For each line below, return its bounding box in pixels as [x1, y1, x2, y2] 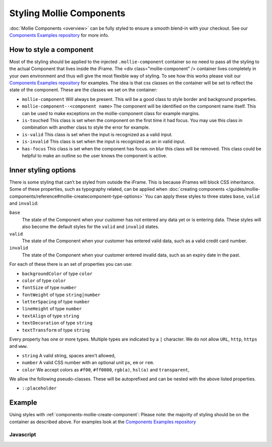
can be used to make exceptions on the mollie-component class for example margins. [22, 110, 200, 116]
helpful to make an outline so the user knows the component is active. [22, 152, 167, 158]
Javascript [9, 431, 36, 438]
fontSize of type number [22, 285, 77, 291]
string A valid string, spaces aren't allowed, [22, 352, 116, 358]
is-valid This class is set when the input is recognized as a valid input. [22, 131, 173, 137]
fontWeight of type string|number [22, 292, 101, 298]
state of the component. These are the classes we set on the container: [9, 87, 158, 93]
